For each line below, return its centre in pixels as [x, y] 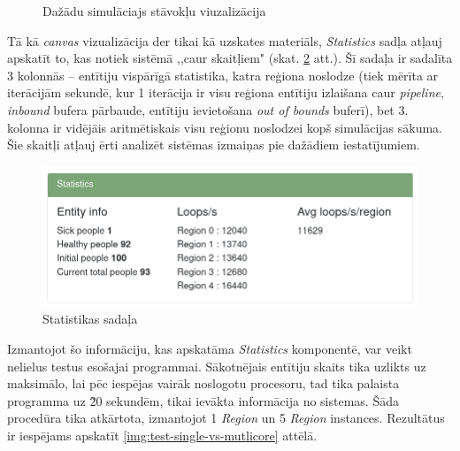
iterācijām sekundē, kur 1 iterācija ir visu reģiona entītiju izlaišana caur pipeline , [226, 92]
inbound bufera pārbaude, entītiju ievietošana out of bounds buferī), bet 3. [208, 109]
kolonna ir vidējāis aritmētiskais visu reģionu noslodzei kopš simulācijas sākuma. [225, 127]
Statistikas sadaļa [90, 319]
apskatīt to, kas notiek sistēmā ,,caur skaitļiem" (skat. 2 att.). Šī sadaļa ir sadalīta [230, 58]
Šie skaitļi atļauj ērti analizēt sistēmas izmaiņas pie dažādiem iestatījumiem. [214, 145]
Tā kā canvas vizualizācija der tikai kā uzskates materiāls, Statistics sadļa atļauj [225, 40]
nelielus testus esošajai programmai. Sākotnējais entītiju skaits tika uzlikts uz [217, 366]
